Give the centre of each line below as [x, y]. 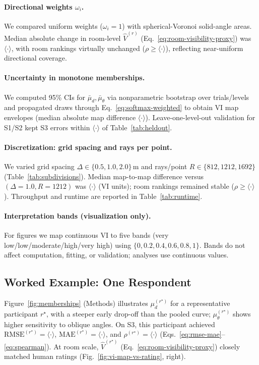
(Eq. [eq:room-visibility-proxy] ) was [196, 38]
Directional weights [38, 6]
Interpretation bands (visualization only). [78, 215]
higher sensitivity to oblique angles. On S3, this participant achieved [110, 324]
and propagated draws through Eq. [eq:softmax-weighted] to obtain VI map [121, 107]
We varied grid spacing [39, 166]
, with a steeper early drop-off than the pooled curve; [128, 313]
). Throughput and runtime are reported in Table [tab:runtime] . [103, 196]
